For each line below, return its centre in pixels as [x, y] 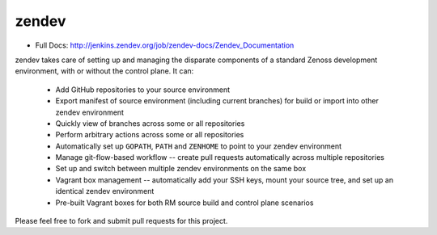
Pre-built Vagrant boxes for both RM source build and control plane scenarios [185, 203]
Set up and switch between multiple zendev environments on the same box [181, 169]
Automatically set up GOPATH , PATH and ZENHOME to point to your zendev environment [199, 146]
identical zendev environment [105, 191]
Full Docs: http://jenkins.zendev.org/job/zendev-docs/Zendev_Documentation [165, 45]
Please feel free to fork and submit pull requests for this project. [121, 221]
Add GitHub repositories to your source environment [143, 90]
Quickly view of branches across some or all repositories [150, 123]
